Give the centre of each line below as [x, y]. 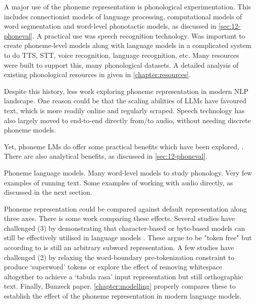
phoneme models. [30, 130]
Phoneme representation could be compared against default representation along [126, 208]
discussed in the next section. [48, 192]
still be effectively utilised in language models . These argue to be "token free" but [128, 238]
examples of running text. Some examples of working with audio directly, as [119, 182]
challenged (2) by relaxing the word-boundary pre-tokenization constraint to [119, 257]
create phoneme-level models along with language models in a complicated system [128, 45]
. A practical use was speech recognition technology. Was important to [139, 35]
